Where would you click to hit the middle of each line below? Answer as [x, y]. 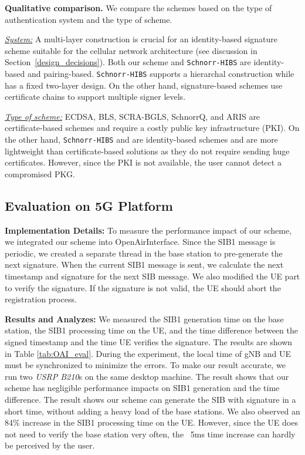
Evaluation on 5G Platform [89, 205]
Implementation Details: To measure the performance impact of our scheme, [148, 230]
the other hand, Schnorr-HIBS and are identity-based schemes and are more [141, 139]
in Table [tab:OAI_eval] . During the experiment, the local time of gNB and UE [148, 353]
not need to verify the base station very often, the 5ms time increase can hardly [150, 434]
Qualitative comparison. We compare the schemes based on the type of [138, 8]
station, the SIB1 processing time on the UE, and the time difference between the [151, 330]
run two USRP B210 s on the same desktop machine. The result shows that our [147, 376]
